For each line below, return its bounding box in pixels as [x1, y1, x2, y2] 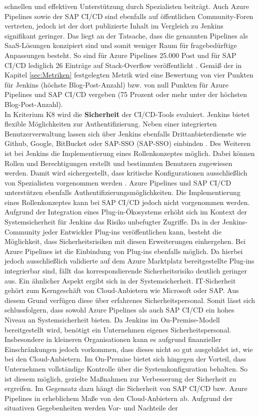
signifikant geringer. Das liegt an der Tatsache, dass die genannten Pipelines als [4, 30, 248, 40]
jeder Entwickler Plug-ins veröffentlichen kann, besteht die [42, 226, 221, 236]
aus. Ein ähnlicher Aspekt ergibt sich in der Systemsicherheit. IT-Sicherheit [4, 275, 236, 285]
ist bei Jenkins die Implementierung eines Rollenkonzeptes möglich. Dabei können [4, 147, 255, 158]
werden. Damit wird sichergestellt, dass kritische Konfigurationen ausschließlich [4, 167, 247, 178]
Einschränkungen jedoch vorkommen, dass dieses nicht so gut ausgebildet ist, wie [4, 343, 253, 354]
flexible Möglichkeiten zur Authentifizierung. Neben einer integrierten [4, 118, 217, 129]
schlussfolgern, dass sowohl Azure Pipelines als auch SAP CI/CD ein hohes [4, 304, 234, 315]
